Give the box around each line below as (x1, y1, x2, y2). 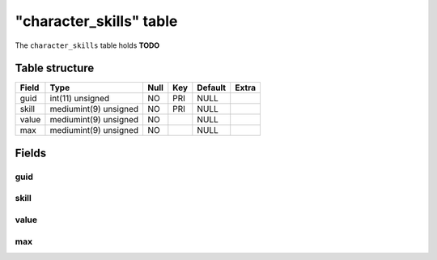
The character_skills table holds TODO (15, 40, 160, 50)
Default (197, 82, 227, 93)
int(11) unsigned (49, 93, 110, 104)
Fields (15, 146, 47, 160)
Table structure (15, 62, 95, 75)
